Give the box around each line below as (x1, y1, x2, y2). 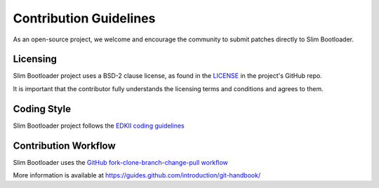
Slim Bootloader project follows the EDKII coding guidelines (13, 121, 185, 130)
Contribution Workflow (13, 140, 116, 152)
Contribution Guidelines (13, 11, 156, 26)
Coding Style (13, 102, 72, 115)
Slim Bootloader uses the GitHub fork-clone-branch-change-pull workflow (13, 158, 228, 166)
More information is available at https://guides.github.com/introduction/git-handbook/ (13, 171, 261, 180)
